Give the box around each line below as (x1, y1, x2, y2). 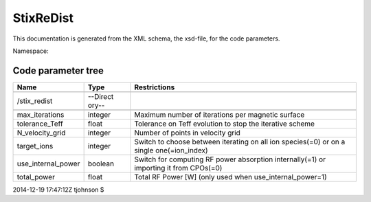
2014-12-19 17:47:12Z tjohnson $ (12, 186, 104, 194)
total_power (16, 172, 55, 181)
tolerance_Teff (16, 119, 63, 128)
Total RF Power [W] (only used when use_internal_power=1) (134, 172, 328, 181)
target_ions (16, 141, 54, 150)
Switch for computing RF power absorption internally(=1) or (134, 155, 326, 164)
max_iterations (16, 110, 65, 120)
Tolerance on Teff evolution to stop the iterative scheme (134, 119, 315, 128)
